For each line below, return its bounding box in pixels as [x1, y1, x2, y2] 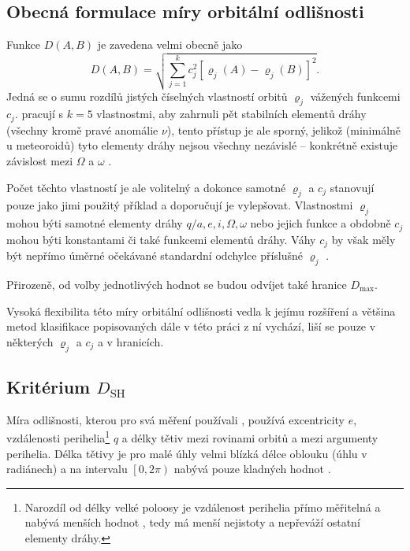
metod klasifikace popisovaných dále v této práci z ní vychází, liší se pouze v [6, 318, 376, 335]
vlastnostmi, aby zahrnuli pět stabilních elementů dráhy [96, 105, 367, 122]
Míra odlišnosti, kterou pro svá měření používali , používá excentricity [6, 411, 345, 427]
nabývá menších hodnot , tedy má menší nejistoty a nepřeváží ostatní [24, 514, 360, 531]
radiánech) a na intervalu [6, 460, 128, 477]
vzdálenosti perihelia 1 [6, 427, 110, 446]
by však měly [331, 231, 396, 247]
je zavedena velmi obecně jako [97, 36, 243, 53]
